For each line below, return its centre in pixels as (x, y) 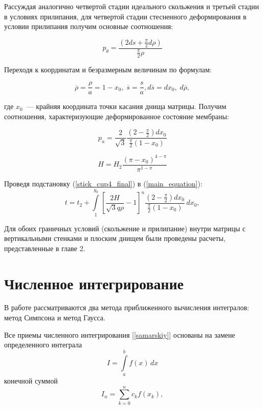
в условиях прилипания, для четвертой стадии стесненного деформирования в (125, 16)
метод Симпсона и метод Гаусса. (55, 318)
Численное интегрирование (94, 283)
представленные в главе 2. (45, 248)
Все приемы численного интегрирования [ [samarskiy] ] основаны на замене (120, 334)
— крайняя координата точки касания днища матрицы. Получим (126, 106)
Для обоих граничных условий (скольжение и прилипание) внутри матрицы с (125, 228)
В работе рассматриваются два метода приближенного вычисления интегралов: (127, 307)
